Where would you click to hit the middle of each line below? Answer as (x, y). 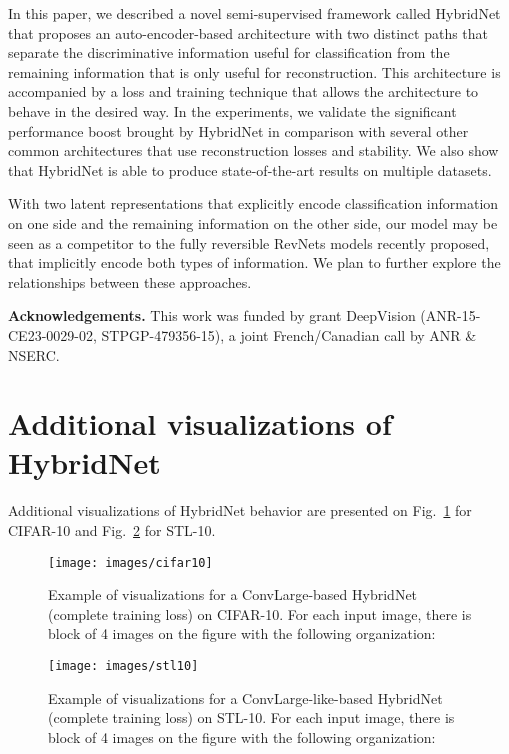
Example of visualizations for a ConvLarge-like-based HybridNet (245, 697)
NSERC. (34, 354)
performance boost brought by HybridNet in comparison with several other (238, 130)
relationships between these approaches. (130, 281)
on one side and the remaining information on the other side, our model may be (253, 222)
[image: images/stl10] (123, 666)
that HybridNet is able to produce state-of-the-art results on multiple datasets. (250, 169)
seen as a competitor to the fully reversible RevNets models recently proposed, (249, 242)
